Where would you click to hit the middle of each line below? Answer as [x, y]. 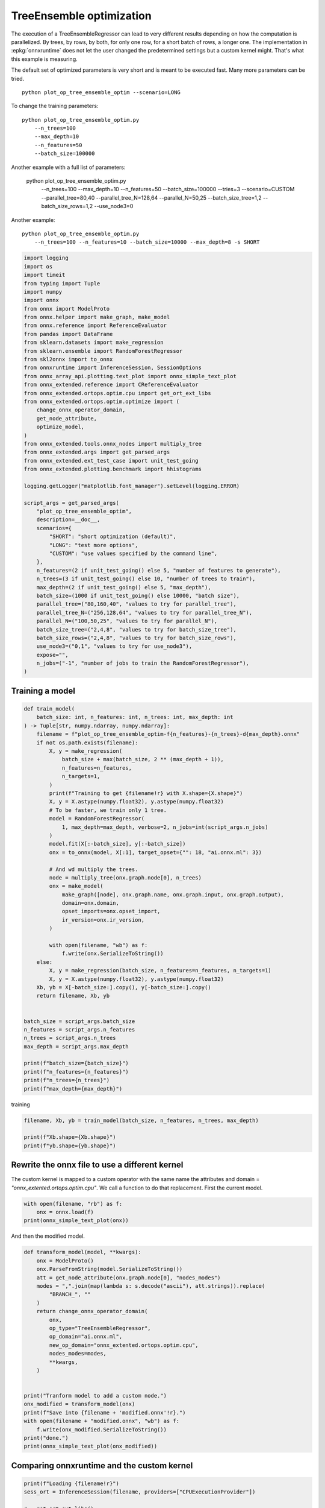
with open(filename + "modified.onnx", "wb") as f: [102, 1421]
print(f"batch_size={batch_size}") [76, 1063]
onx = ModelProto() [65, 1260]
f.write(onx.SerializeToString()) [113, 954]
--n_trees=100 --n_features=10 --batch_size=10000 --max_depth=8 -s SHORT [147, 242]
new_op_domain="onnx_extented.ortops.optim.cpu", [124, 1345]
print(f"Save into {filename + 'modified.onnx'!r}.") [105, 1412]
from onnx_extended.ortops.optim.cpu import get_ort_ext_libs [117, 393]
